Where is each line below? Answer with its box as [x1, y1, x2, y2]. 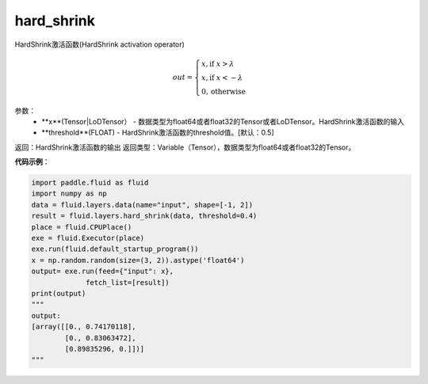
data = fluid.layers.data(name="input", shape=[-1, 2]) [31, 200, 254, 209]
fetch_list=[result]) [86, 278, 170, 287]
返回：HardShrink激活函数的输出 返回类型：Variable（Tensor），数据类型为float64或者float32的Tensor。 [14, 143, 356, 152]
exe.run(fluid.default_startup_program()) [31, 245, 199, 253]
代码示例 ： [14, 157, 50, 166]
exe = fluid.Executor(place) [31, 234, 145, 243]
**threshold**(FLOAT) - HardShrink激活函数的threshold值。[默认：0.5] [41, 127, 275, 138]
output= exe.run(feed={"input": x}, [31, 267, 174, 276]
